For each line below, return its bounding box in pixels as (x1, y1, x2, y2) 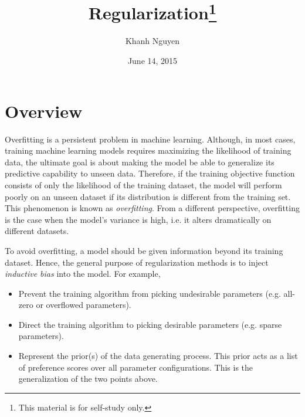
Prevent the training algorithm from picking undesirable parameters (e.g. (18, 287, 281, 299)
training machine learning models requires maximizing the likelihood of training (5, 144, 292, 157)
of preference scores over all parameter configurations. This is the (18, 361, 253, 373)
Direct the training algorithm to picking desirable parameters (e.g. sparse (18, 318, 282, 330)
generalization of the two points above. (18, 372, 158, 385)
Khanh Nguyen (125, 35, 180, 47)
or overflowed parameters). (36, 299, 131, 311)
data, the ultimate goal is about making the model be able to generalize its (5, 155, 274, 168)
